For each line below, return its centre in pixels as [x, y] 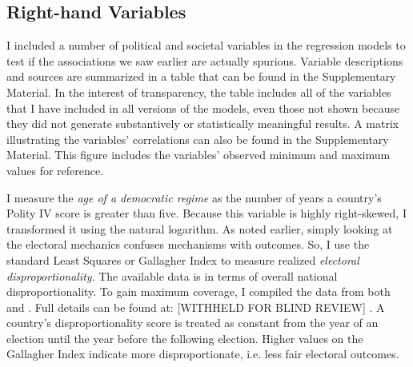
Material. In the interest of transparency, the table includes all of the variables [199, 92]
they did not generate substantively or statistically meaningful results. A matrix [203, 124]
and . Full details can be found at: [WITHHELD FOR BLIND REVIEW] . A [196, 307]
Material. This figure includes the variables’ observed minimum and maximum [198, 155]
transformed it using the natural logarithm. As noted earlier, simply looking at [200, 228]
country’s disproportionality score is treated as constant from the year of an [192, 323]
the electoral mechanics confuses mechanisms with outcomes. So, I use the [188, 244]
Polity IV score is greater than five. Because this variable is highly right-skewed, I [206, 213]
